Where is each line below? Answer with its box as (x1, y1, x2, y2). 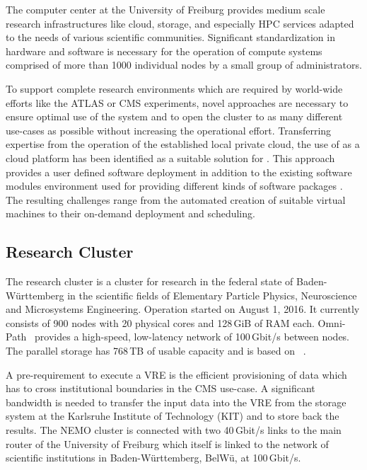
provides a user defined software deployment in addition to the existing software (6, 164, 352, 179)
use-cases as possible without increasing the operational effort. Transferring (6, 122, 332, 137)
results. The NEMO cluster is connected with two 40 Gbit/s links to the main (6, 423, 342, 437)
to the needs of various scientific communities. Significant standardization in (6, 30, 335, 45)
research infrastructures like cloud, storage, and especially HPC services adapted (6, 16, 354, 30)
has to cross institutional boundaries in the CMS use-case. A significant (6, 381, 315, 396)
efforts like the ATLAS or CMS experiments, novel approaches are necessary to (6, 95, 349, 110)
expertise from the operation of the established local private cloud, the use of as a (6, 137, 360, 151)
